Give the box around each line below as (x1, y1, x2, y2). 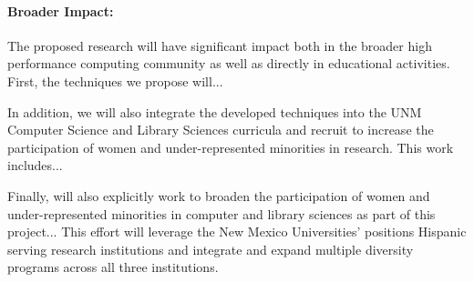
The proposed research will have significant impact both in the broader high (7, 35, 432, 55)
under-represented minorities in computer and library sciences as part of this (7, 204, 436, 223)
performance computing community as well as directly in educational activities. (7, 54, 450, 73)
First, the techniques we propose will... (7, 71, 223, 90)
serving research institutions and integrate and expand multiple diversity (7, 239, 414, 258)
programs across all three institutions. (7, 257, 219, 277)
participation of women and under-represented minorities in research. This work (7, 137, 454, 156)
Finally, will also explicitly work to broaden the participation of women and (7, 186, 430, 205)
